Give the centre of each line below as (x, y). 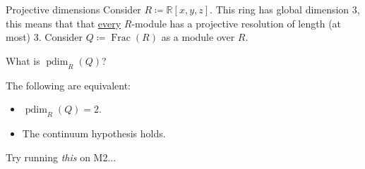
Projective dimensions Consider (73, 9)
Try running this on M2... (61, 157)
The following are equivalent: (68, 85)
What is (23, 60)
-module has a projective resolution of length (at (237, 23)
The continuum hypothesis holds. (94, 133)
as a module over (198, 37)
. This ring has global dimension (280, 9)
